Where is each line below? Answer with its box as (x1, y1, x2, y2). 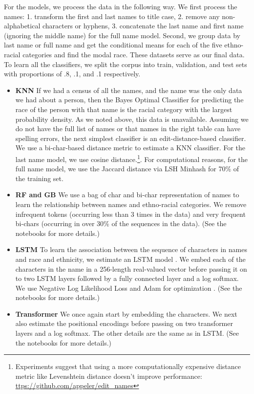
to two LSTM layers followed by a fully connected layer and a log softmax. (15, 273, 239, 283)
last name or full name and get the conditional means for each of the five (4, 40, 222, 50)
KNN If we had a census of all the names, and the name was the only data (15, 85, 242, 95)
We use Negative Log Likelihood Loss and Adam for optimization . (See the (15, 282, 242, 293)
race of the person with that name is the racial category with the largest (15, 104, 233, 114)
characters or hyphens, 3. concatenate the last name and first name (42, 21, 244, 31)
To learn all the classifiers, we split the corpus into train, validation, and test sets (4, 59, 247, 69)
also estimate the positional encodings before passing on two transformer (15, 318, 233, 328)
